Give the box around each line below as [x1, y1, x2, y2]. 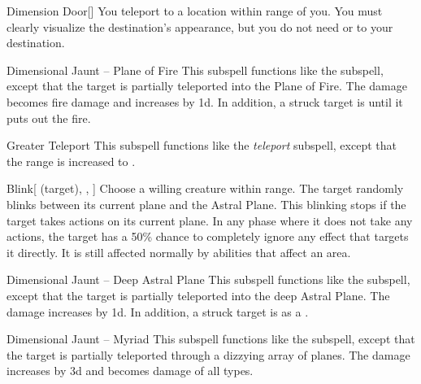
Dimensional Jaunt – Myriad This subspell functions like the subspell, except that [7, 330, 415, 347]
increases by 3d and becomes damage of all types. [7, 362, 254, 379]
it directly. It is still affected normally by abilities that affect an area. [7, 243, 351, 260]
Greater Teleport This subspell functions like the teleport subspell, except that [7, 137, 397, 154]
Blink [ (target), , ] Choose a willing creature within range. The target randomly [7, 180, 404, 197]
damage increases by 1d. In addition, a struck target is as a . [7, 303, 309, 320]
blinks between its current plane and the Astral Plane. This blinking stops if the [7, 195, 406, 212]
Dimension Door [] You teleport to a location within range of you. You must [7, 2, 383, 19]
